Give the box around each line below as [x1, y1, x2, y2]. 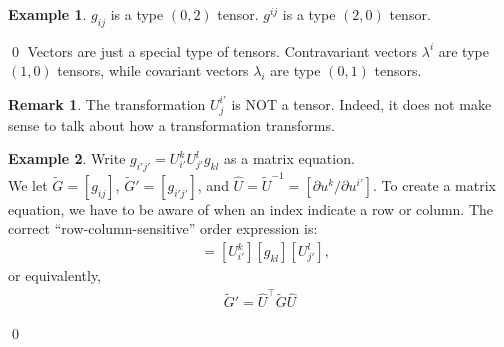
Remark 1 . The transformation [8, 93, 206, 114]
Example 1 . [8, 4, 87, 24]
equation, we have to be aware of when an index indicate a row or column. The [8, 198, 494, 219]
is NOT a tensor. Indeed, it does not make [231, 93, 492, 114]
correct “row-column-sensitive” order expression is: [8, 218, 318, 239]
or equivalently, [8, 265, 102, 286]
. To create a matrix [373, 174, 496, 195]
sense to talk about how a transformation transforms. [8, 114, 335, 135]
